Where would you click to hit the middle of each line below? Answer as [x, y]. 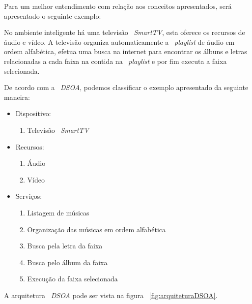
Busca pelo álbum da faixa [67, 262]
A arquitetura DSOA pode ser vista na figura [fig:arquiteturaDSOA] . [111, 295]
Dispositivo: [33, 113]
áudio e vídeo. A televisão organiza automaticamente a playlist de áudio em [119, 42]
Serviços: [29, 196]
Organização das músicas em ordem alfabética [97, 229]
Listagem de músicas [58, 212]
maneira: [17, 97]
